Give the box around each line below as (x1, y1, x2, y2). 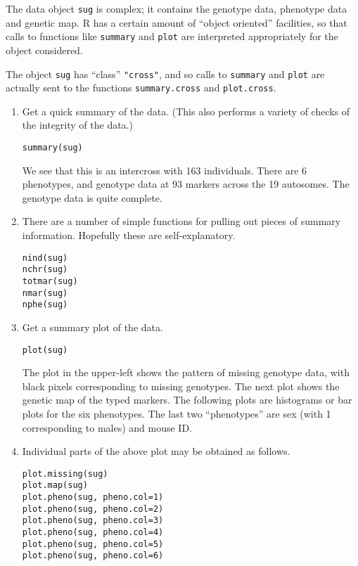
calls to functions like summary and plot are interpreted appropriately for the (6, 29, 338, 44)
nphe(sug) (22, 300, 68, 310)
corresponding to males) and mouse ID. (22, 420, 193, 435)
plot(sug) (22, 345, 68, 355)
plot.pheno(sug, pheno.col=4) (22, 527, 164, 537)
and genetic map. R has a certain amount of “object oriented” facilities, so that (6, 15, 347, 30)
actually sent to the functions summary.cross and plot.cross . (6, 80, 276, 95)
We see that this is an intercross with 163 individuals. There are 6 (22, 162, 307, 177)
